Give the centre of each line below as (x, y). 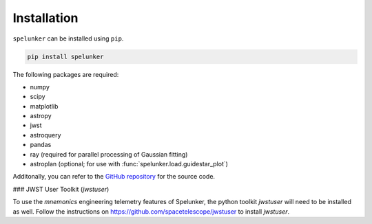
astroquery (45, 135)
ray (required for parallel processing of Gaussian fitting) (109, 154)
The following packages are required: (66, 74)
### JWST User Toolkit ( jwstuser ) (61, 189)
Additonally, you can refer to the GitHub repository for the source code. (114, 177)
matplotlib (44, 106)
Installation (45, 18)
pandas (41, 145)
